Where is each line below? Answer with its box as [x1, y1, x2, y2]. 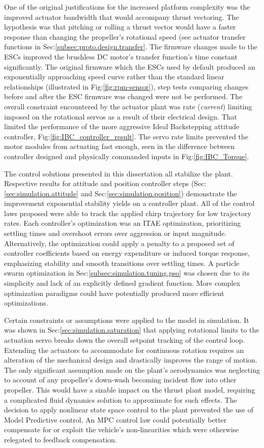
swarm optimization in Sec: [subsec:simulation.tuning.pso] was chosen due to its [4, 267, 250, 278]
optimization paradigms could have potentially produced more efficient [4, 287, 224, 298]
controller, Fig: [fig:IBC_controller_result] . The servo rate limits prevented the [4, 131, 249, 141]
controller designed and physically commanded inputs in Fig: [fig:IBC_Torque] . [4, 151, 249, 161]
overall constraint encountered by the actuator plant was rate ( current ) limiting [4, 101, 252, 111]
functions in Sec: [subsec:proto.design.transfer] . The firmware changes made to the [4, 41, 258, 52]
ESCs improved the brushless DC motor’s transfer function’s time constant [4, 51, 238, 62]
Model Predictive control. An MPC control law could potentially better [4, 414, 227, 425]
